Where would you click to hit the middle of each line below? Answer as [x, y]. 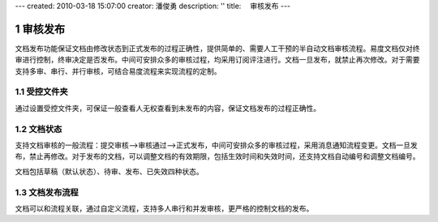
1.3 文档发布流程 [47, 192]
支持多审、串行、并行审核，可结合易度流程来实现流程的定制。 [118, 71]
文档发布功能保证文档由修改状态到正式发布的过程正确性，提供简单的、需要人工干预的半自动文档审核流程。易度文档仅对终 [217, 48]
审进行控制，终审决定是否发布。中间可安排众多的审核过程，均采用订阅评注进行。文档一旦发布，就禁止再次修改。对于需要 [217, 60]
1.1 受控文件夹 [41, 92]
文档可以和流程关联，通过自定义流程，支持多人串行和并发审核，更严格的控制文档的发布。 [164, 208]
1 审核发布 [40, 29]
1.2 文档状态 [39, 129]
